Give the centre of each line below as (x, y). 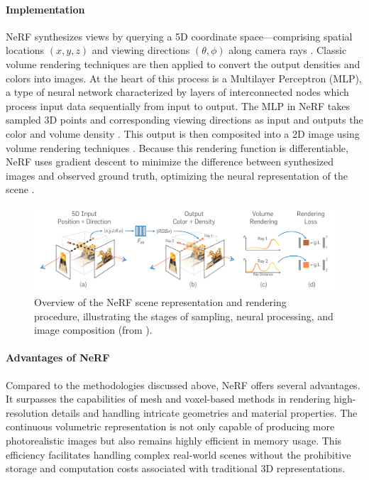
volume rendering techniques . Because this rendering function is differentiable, (177, 147)
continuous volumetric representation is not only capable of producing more (170, 426)
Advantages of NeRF (58, 358)
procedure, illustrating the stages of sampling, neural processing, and (184, 316)
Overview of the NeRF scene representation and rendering (160, 302)
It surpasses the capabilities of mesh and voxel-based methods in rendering (168, 399)
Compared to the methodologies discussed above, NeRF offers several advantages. (183, 384)
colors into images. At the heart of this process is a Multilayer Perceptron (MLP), (184, 78)
